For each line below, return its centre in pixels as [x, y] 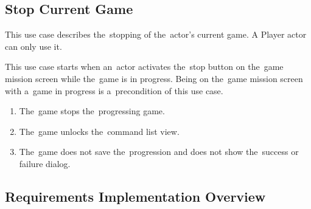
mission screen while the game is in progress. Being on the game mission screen [154, 78]
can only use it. [33, 46]
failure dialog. [45, 163]
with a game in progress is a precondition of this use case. [114, 90]
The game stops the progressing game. [92, 111]
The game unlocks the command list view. [99, 131]
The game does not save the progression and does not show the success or [159, 152]
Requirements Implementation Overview [135, 196]
